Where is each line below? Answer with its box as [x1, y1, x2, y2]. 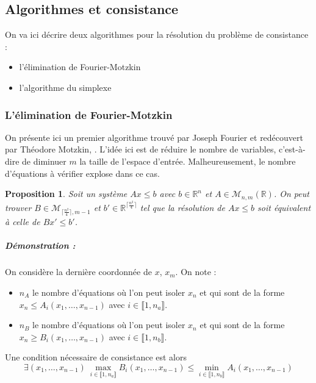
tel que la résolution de [140, 201, 225, 213]
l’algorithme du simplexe [19, 81, 112, 93]
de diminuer [22, 154, 66, 167]
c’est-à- [278, 143, 306, 156]
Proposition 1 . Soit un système [5, 187, 127, 200]
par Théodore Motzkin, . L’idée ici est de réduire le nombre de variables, [5, 143, 276, 156]
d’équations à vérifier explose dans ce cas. [5, 166, 160, 179]
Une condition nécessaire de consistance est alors [5, 351, 187, 363]
